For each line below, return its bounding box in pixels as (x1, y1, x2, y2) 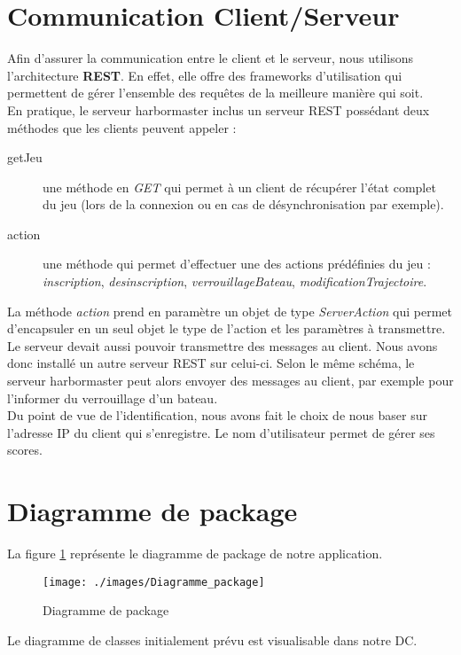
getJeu (7, 148, 43, 167)
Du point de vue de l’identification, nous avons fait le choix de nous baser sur (7, 406, 427, 425)
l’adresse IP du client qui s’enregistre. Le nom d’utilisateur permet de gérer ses (7, 423, 435, 441)
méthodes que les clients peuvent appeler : (7, 118, 237, 136)
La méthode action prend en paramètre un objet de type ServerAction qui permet (7, 301, 453, 320)
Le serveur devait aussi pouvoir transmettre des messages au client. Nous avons (7, 336, 438, 355)
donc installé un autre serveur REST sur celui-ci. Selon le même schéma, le (7, 354, 415, 372)
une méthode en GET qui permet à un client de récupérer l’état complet (43, 177, 436, 196)
